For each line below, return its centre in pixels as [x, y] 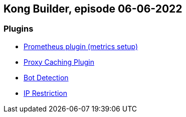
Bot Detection [46, 77]
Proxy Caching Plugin [59, 62]
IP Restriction [46, 93]
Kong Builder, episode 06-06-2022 [93, 9]
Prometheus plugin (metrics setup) [81, 46]
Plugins [19, 29]
